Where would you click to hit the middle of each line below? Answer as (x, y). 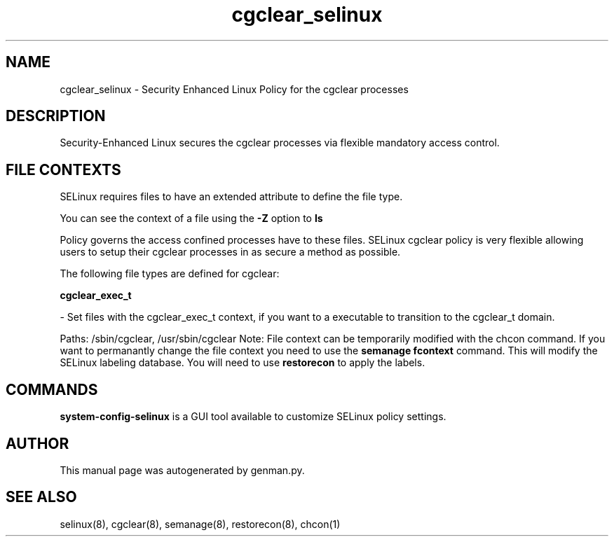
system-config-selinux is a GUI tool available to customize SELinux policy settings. (253, 417)
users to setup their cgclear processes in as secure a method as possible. (230, 252)
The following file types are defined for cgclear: (170, 274)
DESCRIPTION (56, 116)
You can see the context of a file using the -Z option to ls (191, 218)
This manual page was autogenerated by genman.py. (182, 470)
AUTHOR (37, 443)
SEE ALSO (41, 497)
